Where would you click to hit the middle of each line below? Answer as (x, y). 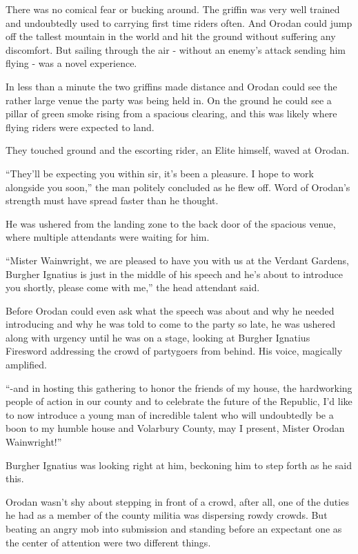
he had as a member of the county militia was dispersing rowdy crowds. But (167, 515)
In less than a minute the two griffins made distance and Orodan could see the (171, 86)
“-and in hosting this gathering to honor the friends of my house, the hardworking (179, 387)
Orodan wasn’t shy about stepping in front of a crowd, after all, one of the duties (177, 501)
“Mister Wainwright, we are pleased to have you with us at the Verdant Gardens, (177, 260)
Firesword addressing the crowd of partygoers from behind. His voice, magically (174, 351)
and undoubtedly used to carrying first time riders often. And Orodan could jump (179, 22)
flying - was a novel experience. (71, 63)
